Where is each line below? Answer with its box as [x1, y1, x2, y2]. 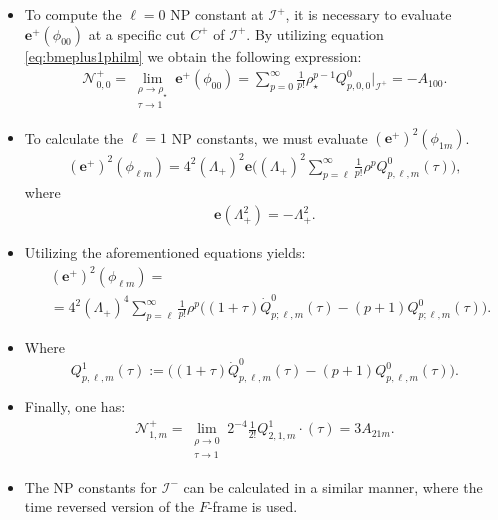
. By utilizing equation [246, 23, 384, 44]
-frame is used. [207, 496, 298, 517]
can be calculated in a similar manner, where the [183, 476, 483, 497]
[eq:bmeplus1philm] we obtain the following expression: [24, 45, 362, 66]
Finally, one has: [24, 396, 126, 417]
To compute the [24, 4, 122, 24]
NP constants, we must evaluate [171, 127, 368, 148]
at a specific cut [88, 23, 186, 44]
